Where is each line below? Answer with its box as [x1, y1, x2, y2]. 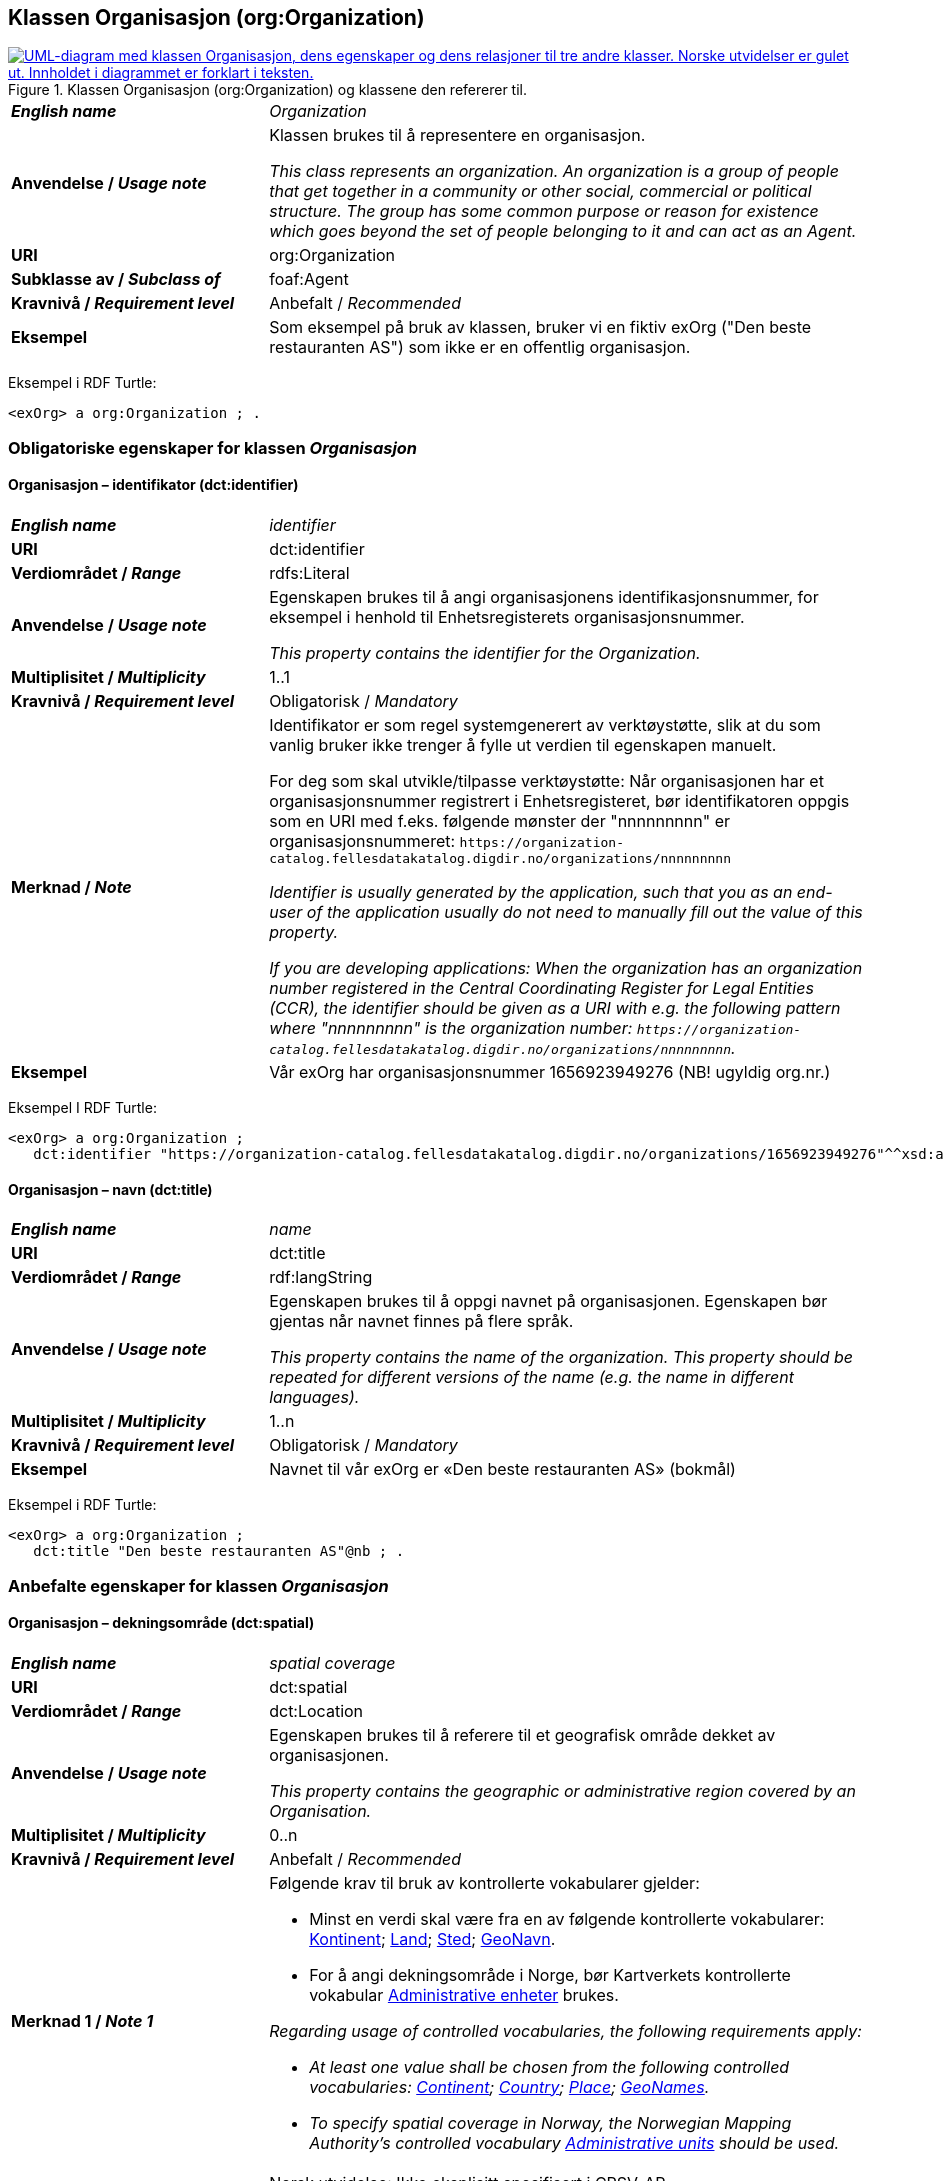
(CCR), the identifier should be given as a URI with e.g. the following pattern [269, 998, 841, 1019]
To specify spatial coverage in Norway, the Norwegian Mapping [309, 2112, 792, 2133]
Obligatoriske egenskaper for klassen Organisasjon [8, 437, 418, 458]
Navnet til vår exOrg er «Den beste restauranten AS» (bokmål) [269, 1459, 736, 1480]
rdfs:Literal [269, 563, 350, 584]
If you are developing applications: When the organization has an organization [269, 958, 863, 979]
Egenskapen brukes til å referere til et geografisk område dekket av [269, 1724, 776, 1745]
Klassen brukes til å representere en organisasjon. [269, 125, 646, 146]
